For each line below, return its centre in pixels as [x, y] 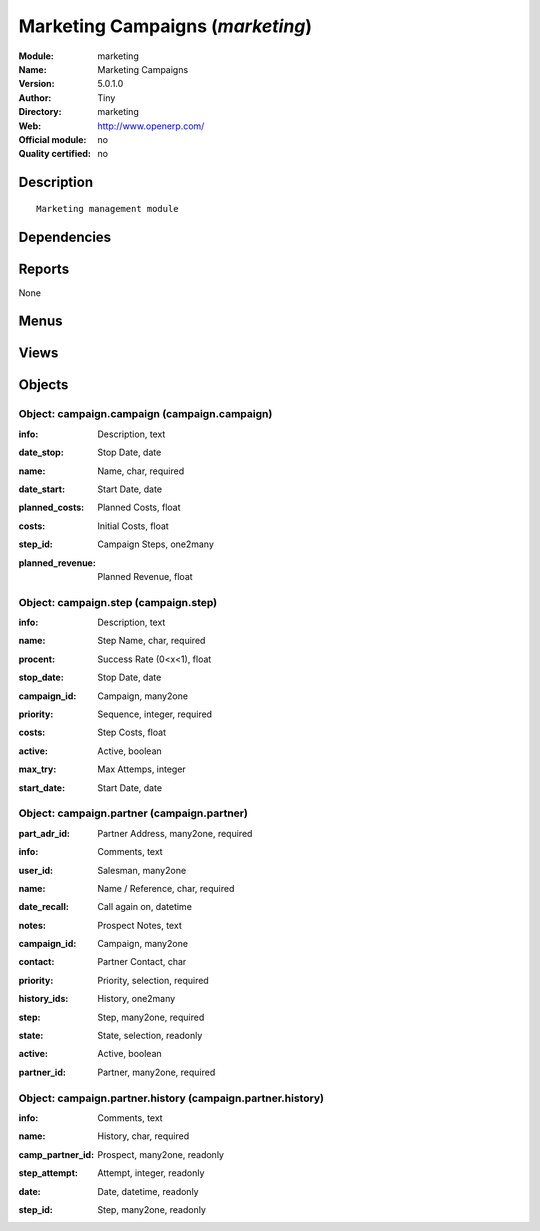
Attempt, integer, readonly [151, 1173]
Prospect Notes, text [139, 925]
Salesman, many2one [142, 870]
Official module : [52, 139]
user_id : [36, 870]
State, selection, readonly [150, 1036]
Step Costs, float [132, 732]
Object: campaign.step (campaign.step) [118, 602]
